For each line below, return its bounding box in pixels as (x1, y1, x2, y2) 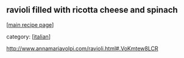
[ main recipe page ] (6, 21, 54, 28)
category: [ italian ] (6, 33, 51, 40)
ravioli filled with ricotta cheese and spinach (6, 5, 178, 15)
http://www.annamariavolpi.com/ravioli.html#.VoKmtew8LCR (6, 45, 158, 52)
